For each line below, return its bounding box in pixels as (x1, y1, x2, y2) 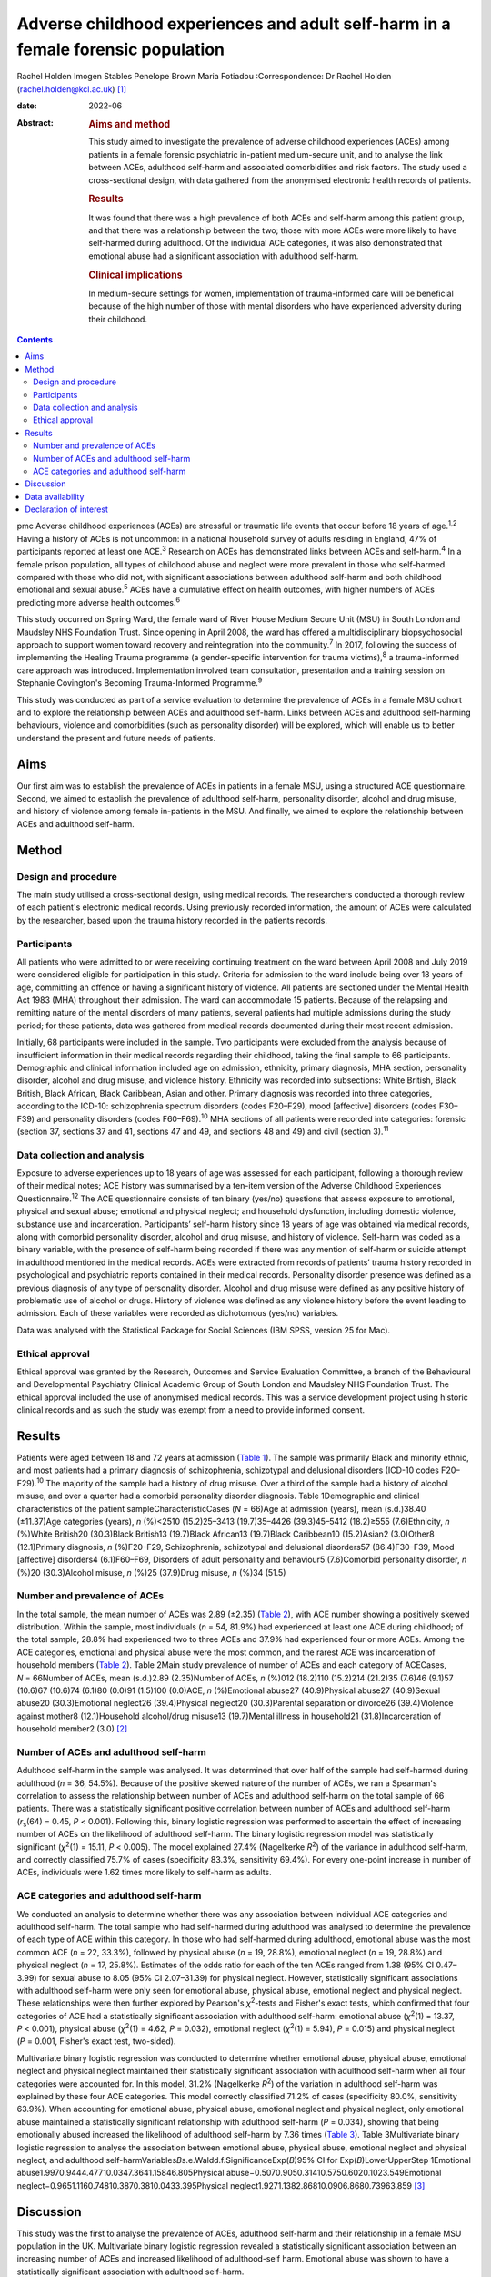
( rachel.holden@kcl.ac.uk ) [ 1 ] (16, 83, 127, 95)
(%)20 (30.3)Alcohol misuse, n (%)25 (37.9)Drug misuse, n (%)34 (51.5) (16, 1567, 286, 1578)
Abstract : (16, 117, 54, 128)
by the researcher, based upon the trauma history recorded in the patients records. (16, 914, 327, 925)
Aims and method (88, 117, 171, 130)
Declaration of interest (25, 504, 109, 515)
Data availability (25, 491, 85, 502)
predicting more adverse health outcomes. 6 (16, 596, 181, 608)
